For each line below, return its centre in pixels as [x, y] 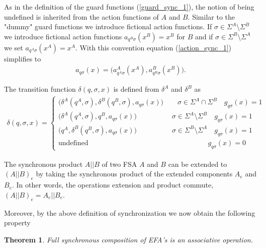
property [17, 223]
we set [14, 47]
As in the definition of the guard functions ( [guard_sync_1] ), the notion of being [129, 7]
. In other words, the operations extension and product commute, [113, 185]
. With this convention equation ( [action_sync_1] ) [153, 47]
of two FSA [119, 164]
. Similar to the [211, 16]
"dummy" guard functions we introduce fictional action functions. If [108, 26]
